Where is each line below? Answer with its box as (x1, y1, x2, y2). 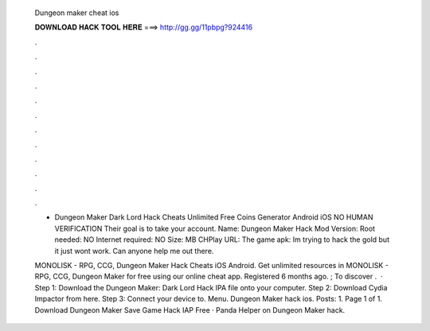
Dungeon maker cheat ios (34, 8, 119, 18)
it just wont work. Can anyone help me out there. (54, 246, 214, 255)
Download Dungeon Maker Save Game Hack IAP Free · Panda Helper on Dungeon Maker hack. (34, 305, 346, 314)
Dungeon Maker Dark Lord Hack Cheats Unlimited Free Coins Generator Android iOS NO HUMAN (54, 212, 373, 222)
